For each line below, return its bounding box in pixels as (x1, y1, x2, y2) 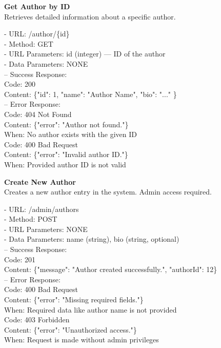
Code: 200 (4, 79, 36, 89)
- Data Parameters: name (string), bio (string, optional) (4, 234, 179, 244)
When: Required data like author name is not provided (4, 304, 177, 315)
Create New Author (4, 176, 76, 187)
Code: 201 (4, 254, 36, 264)
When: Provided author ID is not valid (4, 159, 126, 169)
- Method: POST (4, 214, 57, 224)
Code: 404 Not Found (4, 108, 72, 119)
